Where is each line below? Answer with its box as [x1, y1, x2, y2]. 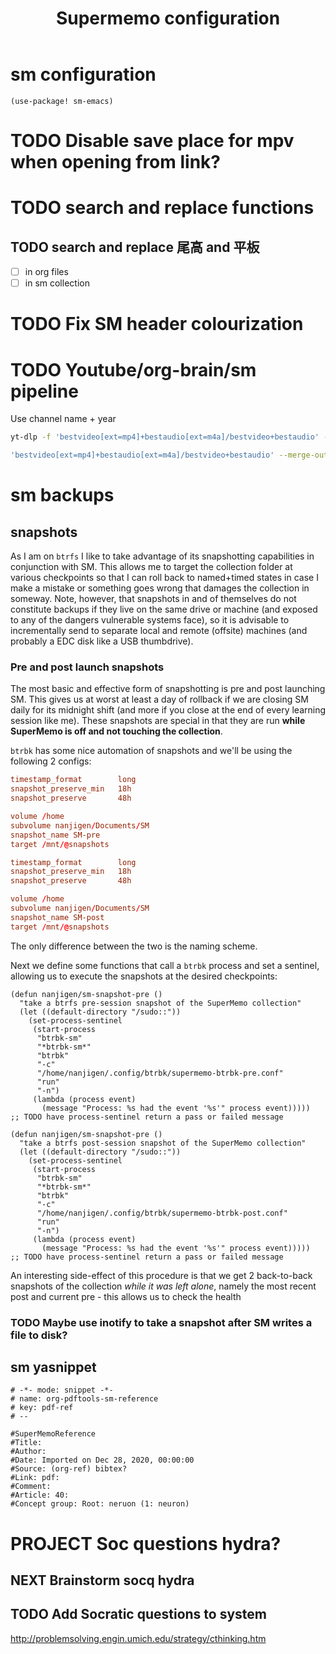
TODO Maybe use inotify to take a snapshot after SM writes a [10, 1315, 313, 1329]
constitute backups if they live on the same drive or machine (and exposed [10, 603, 318, 616]
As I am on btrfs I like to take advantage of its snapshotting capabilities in [10, 550, 315, 562]
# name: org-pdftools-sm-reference [10, 1394, 159, 1404]
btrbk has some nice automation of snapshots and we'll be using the [10, 745, 293, 757]
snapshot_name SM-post [10, 912, 105, 922]
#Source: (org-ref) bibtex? [10, 1464, 128, 1474]
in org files [24, 266, 69, 278]
